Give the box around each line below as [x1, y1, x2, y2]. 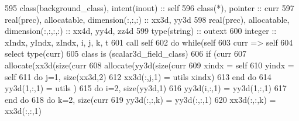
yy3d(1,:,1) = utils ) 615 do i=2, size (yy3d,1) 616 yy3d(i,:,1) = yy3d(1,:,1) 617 [5, 82, 287, 94]
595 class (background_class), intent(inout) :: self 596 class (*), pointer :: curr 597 [5, 2, 294, 13]
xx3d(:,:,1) [5, 105, 42, 117]
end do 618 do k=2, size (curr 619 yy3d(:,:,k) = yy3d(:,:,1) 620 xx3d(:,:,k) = [5, 93, 276, 105]
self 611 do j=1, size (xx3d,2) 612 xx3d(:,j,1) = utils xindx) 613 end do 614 [5, 70, 271, 82]
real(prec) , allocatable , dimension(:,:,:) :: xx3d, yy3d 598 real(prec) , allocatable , [5, 13, 290, 25]
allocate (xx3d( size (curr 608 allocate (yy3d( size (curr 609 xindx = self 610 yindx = [5, 58, 294, 71]
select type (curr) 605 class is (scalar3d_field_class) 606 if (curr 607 [5, 47, 246, 60]
